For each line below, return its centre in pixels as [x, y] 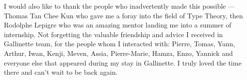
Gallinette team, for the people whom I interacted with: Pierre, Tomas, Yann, [120, 44]
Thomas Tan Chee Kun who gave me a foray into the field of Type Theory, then [123, 15]
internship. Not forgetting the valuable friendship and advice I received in [114, 34]
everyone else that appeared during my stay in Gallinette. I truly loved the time [123, 62]
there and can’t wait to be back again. [61, 72]
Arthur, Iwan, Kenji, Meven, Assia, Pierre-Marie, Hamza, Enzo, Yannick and [118, 53]
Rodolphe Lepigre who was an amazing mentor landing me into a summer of [118, 25]
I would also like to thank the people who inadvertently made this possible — [119, 6]
